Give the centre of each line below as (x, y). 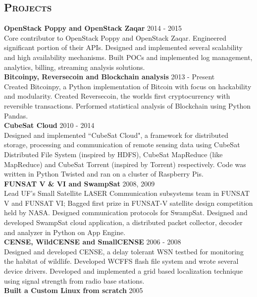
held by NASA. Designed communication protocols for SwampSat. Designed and (126, 212)
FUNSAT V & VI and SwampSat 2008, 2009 (79, 183)
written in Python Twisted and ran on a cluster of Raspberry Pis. (104, 174)
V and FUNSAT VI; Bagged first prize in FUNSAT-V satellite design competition (128, 203)
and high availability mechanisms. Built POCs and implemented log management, (128, 57)
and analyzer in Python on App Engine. (65, 232)
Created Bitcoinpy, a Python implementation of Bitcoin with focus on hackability (128, 86)
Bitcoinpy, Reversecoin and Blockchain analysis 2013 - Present (109, 77)
